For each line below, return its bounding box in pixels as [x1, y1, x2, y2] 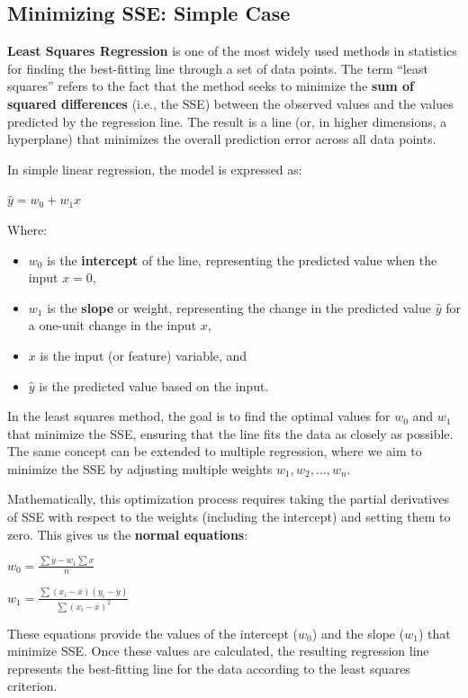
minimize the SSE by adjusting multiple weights [7, 459, 273, 478]
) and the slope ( [311, 623, 405, 642]
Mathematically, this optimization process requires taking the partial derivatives [7, 489, 449, 508]
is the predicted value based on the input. [39, 376, 269, 395]
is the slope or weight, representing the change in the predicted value [47, 298, 431, 317]
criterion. [7, 676, 58, 695]
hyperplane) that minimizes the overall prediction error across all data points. [7, 130, 436, 148]
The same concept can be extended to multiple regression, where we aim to [7, 442, 422, 461]
